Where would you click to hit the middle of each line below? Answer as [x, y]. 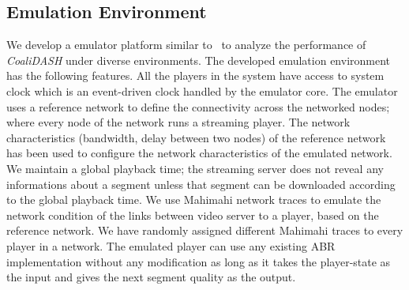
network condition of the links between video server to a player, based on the [193, 215]
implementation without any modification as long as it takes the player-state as [199, 261]
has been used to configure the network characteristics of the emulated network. [199, 153]
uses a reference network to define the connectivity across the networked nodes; [198, 106]
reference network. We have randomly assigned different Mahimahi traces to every [205, 230]
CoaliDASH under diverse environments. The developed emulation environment [199, 60]
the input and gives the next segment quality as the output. [151, 277]
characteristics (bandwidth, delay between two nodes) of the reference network [196, 137]
